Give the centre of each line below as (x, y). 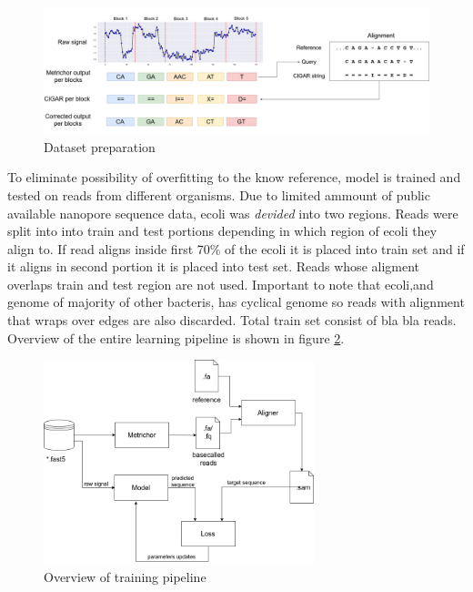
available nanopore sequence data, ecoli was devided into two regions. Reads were (233, 213)
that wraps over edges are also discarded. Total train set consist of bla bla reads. (232, 320)
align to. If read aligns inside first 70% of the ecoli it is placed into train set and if (236, 248)
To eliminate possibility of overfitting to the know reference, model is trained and (234, 177)
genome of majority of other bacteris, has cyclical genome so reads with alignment (236, 302)
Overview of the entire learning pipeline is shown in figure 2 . (176, 337)
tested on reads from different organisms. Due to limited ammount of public (219, 194)
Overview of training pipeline (125, 577)
